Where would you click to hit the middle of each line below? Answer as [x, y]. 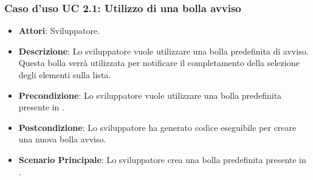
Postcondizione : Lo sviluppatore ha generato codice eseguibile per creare [157, 127]
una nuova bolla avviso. [62, 139]
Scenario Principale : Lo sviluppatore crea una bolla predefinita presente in [162, 159]
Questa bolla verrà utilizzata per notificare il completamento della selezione [159, 63]
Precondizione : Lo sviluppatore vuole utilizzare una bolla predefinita [150, 95]
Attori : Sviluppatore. [59, 31]
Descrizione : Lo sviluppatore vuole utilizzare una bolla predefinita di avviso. [163, 51]
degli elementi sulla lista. [65, 75]
